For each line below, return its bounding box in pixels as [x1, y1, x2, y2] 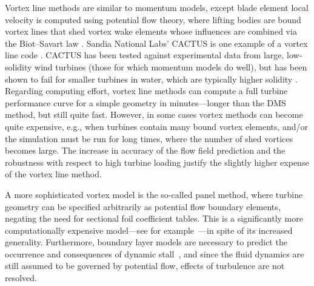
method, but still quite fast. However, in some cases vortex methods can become [5, 108, 303, 121]
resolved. [5, 271, 38, 284]
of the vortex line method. [5, 168, 102, 180]
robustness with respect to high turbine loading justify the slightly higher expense [5, 155, 309, 168]
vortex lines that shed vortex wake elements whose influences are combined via [5, 25, 297, 38]
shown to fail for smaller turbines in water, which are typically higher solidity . [5, 72, 298, 85]
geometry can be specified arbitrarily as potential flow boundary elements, [5, 200, 281, 213]
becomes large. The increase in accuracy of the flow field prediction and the [5, 144, 286, 157]
